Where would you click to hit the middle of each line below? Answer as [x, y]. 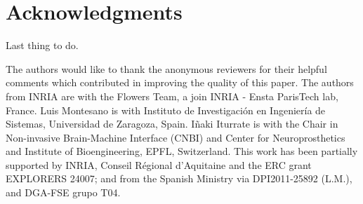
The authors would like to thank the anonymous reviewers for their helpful [166, 68]
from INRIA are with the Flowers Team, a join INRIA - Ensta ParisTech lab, [172, 96]
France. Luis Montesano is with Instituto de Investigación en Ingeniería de [166, 110]
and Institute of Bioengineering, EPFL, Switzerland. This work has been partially [182, 151]
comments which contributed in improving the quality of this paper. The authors [180, 82]
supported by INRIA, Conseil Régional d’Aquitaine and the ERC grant [159, 164]
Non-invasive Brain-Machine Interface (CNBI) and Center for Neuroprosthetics [176, 137]
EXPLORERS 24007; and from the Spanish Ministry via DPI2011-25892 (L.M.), [179, 178]
